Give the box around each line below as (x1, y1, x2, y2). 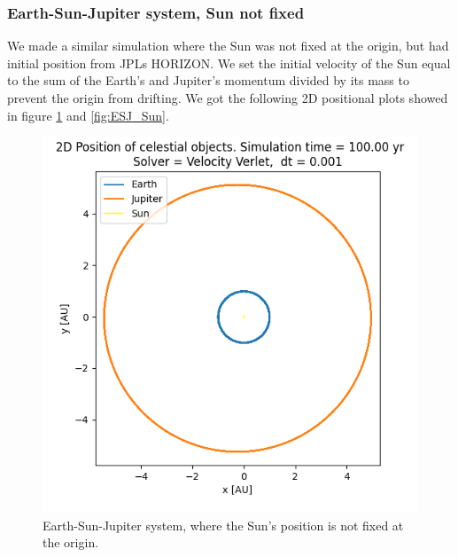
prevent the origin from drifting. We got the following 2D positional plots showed (7, 89, 448, 106)
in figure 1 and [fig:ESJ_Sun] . (7, 106, 169, 124)
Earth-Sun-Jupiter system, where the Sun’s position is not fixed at (43, 515, 404, 534)
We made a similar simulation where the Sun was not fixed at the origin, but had (7, 36, 449, 55)
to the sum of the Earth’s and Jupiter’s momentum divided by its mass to (7, 71, 409, 90)
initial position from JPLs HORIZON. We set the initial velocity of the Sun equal (7, 53, 451, 72)
